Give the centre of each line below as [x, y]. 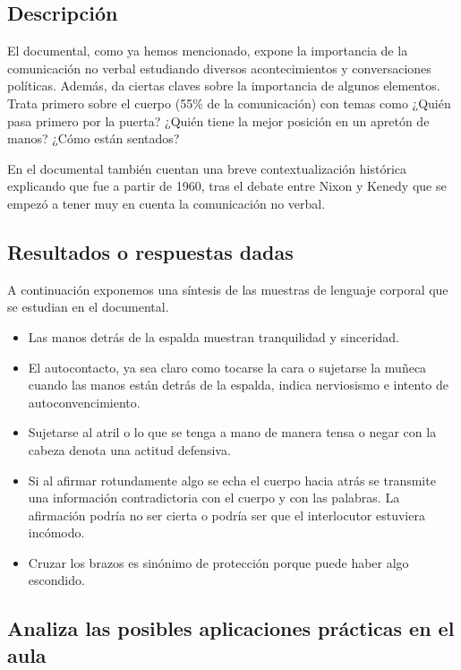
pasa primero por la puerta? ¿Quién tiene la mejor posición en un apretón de [218, 120]
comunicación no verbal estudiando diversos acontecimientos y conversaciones [219, 68]
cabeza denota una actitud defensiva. [129, 449]
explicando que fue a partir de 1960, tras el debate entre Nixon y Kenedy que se [227, 186]
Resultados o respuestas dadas [150, 251]
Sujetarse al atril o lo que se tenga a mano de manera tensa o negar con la [232, 432]
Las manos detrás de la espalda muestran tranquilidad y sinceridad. [214, 336]
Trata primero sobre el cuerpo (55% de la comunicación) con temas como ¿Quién [229, 103]
